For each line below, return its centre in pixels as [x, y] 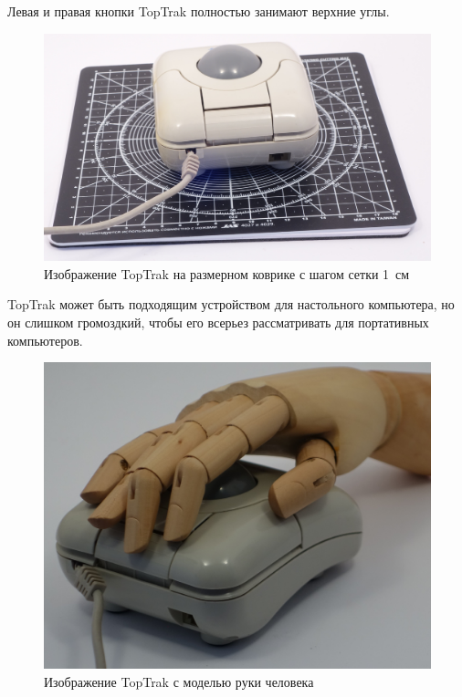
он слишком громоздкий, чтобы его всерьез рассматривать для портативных [218, 322]
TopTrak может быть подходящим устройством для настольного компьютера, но [231, 304]
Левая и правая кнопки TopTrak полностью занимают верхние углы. [199, 11]
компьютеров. [45, 340]
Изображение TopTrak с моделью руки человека [179, 681]
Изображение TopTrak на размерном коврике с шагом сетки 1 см [227, 273]
